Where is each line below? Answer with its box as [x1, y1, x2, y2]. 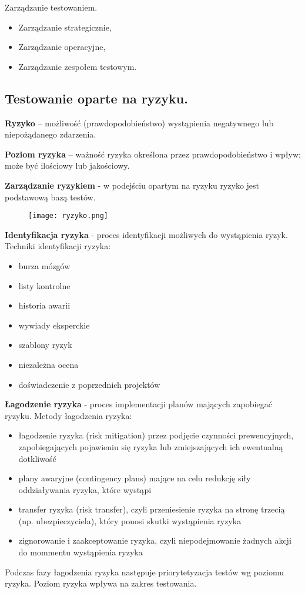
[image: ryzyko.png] [28, 212, 109, 220]
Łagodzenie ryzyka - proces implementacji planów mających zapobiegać [5, 398, 272, 410]
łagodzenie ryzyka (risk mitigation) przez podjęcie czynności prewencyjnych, [18, 429, 294, 441]
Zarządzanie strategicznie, [18, 21, 112, 33]
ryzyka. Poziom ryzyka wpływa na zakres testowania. [5, 577, 197, 589]
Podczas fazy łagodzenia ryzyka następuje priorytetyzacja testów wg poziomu [5, 565, 284, 578]
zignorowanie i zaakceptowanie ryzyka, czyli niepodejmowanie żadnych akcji [18, 534, 291, 547]
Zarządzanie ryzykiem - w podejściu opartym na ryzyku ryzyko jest [5, 179, 260, 191]
